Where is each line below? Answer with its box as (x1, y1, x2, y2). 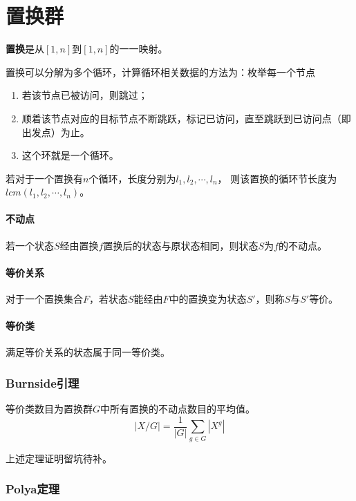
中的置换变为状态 (169, 292, 247, 306)
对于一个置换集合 (6, 292, 83, 306)
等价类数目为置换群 (6, 401, 93, 416)
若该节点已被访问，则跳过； (21, 88, 148, 102)
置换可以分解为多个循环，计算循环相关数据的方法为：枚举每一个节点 (6, 64, 315, 79)
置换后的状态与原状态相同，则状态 (103, 238, 259, 252)
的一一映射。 (109, 41, 168, 56)
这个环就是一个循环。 (21, 148, 119, 162)
